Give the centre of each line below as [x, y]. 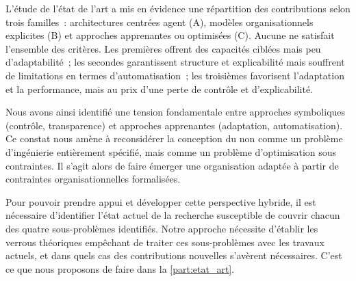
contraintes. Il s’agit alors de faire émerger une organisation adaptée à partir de [172, 165]
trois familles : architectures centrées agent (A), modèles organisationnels [160, 22]
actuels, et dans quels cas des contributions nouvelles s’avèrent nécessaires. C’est [174, 255]
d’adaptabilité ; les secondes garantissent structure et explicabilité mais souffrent [175, 62]
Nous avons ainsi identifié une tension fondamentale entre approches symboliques [176, 112]
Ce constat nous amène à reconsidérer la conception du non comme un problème [174, 138]
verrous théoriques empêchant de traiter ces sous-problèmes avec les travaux [165, 242]
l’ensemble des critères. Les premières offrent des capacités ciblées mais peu [163, 48]
